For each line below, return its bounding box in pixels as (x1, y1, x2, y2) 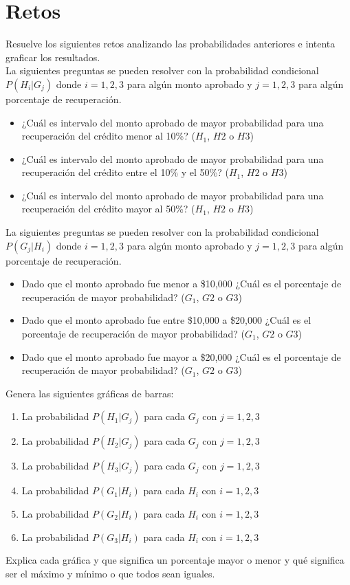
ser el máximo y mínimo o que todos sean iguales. (6, 566, 215, 580)
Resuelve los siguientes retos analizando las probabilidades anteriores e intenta (6, 36, 336, 51)
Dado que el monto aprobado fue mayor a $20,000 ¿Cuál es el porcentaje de (21, 349, 341, 364)
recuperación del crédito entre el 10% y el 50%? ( (21, 165, 229, 179)
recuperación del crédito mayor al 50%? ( (21, 201, 195, 216)
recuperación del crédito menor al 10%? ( (21, 129, 195, 143)
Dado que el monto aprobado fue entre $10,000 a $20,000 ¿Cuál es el (21, 313, 311, 327)
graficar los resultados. (6, 49, 100, 64)
